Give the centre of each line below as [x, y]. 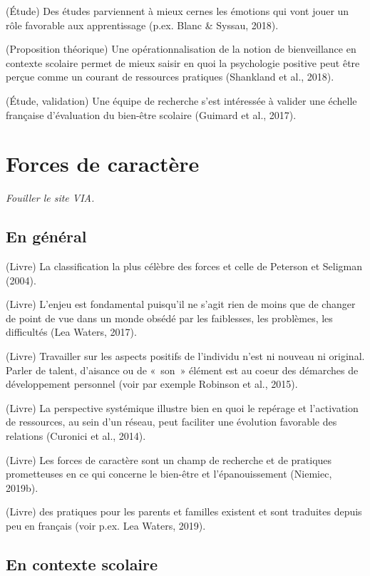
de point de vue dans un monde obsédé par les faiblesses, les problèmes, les [169, 318]
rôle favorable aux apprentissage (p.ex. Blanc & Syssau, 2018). [142, 25]
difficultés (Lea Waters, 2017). [71, 332]
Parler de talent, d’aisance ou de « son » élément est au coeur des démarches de [182, 370]
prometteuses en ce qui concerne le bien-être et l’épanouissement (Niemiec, [169, 474]
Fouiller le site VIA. [50, 198]
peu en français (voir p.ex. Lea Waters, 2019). [106, 525]
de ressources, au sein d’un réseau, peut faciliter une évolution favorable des [171, 422]
